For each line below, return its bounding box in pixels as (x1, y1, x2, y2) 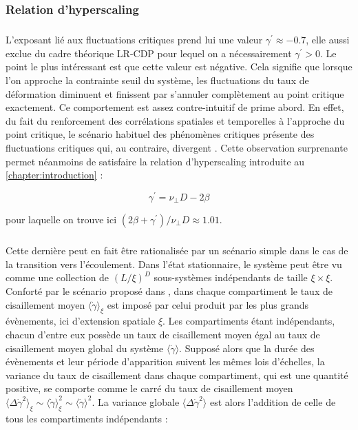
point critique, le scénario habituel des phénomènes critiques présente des (6, 127, 315, 141)
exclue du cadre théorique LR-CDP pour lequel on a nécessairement (6, 45, 292, 60)
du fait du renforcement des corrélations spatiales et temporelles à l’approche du (6, 113, 345, 127)
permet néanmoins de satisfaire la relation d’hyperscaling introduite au (6, 154, 305, 168)
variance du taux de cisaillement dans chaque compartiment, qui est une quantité (6, 367, 348, 382)
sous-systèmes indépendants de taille (154, 270, 308, 285)
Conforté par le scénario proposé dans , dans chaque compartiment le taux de (6, 283, 333, 298)
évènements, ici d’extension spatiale (6, 314, 156, 328)
